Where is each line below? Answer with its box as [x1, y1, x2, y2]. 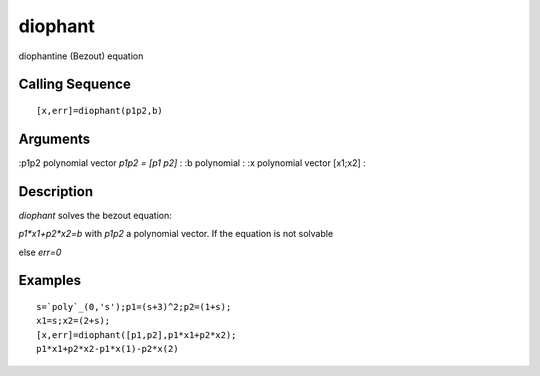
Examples [18, 272, 82, 289]
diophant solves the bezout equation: [18, 209, 172, 221]
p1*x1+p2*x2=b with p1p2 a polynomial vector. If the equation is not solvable [18, 228, 334, 240]
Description [18, 183, 94, 200]
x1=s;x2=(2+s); [36, 315, 111, 327]
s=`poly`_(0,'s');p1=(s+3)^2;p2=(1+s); [36, 301, 232, 312]
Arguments [18, 130, 91, 147]
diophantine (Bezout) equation [18, 50, 144, 62]
